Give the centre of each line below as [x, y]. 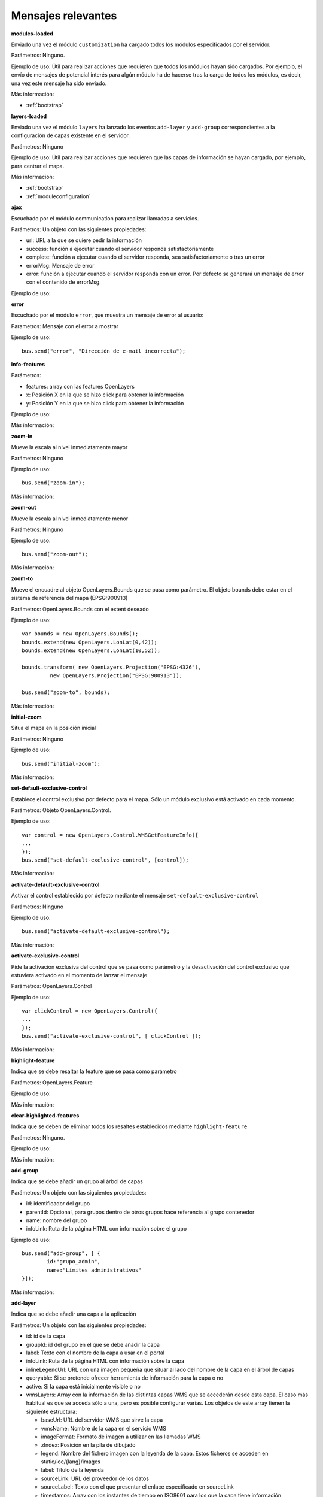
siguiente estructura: [51, 1411]
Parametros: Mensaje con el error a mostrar [65, 326]
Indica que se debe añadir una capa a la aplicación [74, 1314]
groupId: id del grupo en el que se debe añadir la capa [93, 1344]
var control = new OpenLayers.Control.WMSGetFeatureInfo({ [110, 835]
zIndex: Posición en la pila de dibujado [88, 1445]
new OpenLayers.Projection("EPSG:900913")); [116, 676]
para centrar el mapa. [38, 166]
